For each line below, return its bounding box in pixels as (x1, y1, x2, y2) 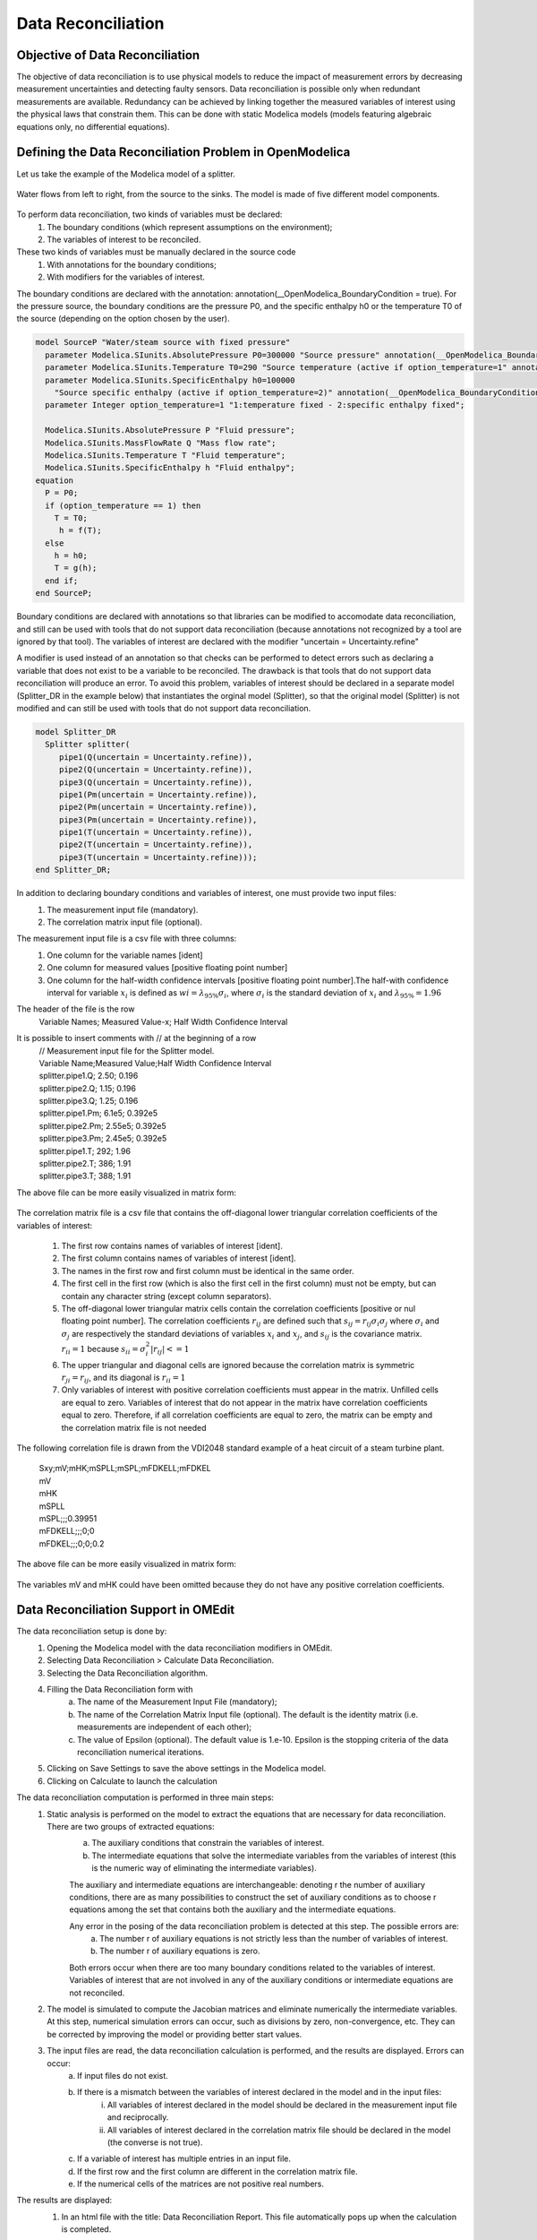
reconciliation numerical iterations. (77, 1746, 205, 1757)
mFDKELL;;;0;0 (38, 1526, 95, 1537)
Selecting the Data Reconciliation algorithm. (47, 1667, 209, 1678)
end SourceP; (35, 588, 93, 599)
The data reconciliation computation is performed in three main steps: (16, 1792, 275, 1803)
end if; (45, 575, 79, 586)
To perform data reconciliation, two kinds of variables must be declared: (16, 209, 283, 220)
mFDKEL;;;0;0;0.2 (38, 1538, 105, 1549)
